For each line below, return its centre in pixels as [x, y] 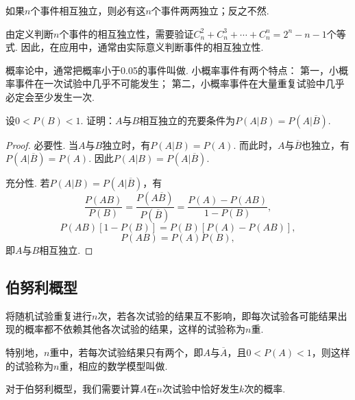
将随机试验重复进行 [49, 315]
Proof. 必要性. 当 [42, 144]
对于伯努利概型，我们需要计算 [73, 389]
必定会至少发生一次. [50, 96]
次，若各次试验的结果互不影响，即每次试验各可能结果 [218, 315]
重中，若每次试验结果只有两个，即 [126, 352]
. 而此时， [255, 144]
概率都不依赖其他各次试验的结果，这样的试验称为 [135, 329]
